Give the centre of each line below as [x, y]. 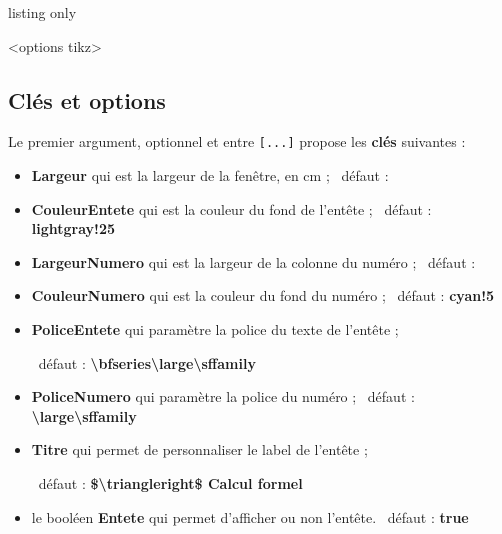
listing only [42, 12]
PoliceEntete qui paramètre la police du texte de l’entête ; [215, 329]
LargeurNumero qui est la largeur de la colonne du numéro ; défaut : [253, 261]
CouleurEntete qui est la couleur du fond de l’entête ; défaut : [231, 208]
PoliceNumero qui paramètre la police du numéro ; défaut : [223, 396]
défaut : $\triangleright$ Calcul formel [170, 482]
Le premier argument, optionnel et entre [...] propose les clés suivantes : [237, 141]
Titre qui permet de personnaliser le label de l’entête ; [199, 449]
